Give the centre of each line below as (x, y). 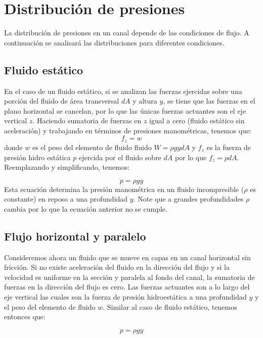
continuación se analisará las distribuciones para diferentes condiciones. (114, 42)
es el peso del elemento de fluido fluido (92, 147)
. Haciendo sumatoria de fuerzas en (87, 120)
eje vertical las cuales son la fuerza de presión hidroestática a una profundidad (125, 297)
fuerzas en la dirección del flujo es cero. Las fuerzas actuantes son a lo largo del (127, 287)
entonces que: (25, 317)
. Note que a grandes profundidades (188, 199)
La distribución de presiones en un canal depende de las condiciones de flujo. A (127, 33)
